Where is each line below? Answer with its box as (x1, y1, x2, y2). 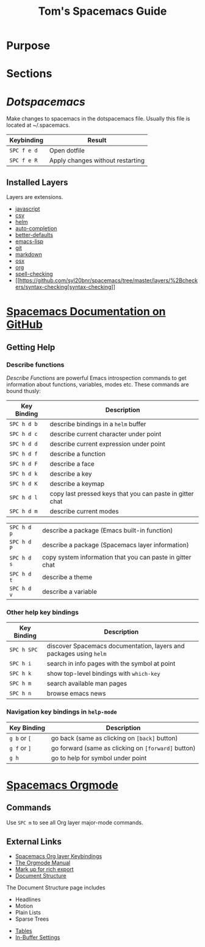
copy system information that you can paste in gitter (41, 553, 192, 561)
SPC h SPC (9, 646, 38, 653)
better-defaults (15, 231, 54, 239)
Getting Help (6, 342, 56, 353)
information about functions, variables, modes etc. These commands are (6, 381, 189, 388)
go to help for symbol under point (51, 754, 147, 762)
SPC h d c (9, 430, 38, 437)
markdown (15, 251, 43, 258)
